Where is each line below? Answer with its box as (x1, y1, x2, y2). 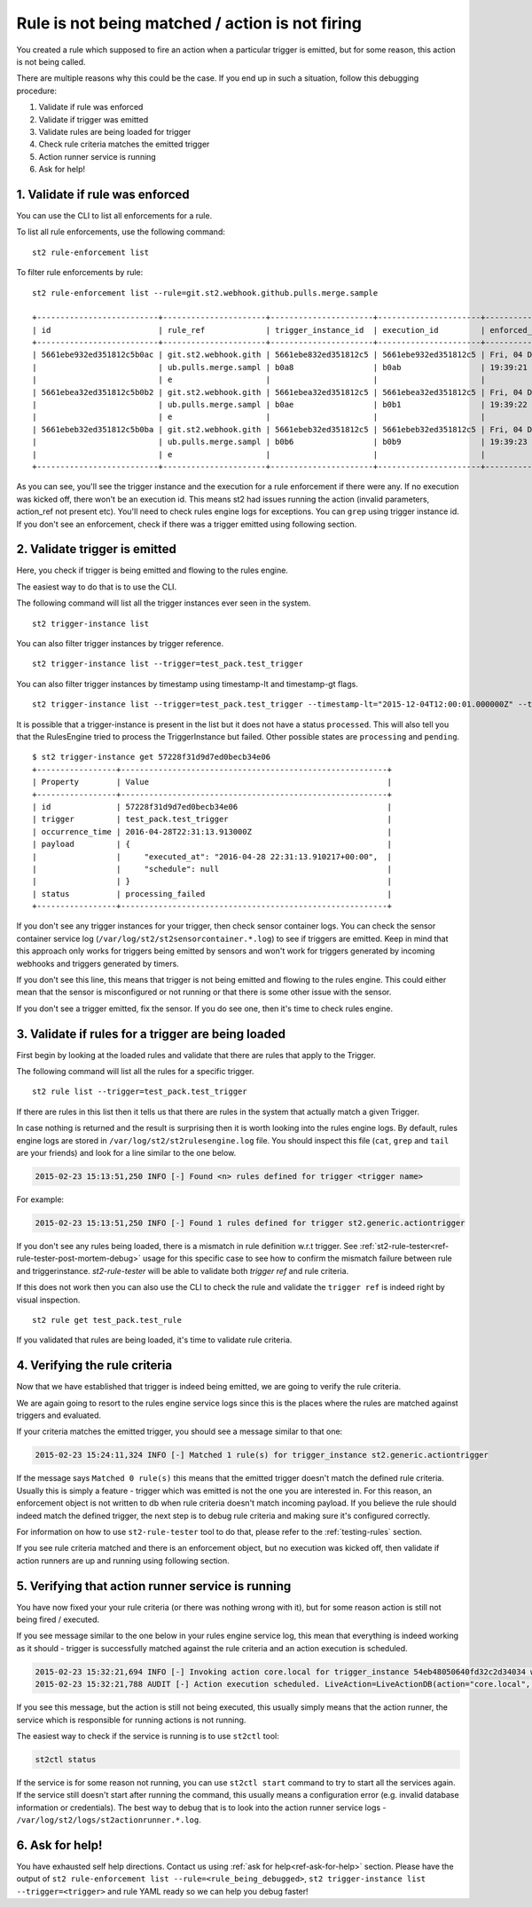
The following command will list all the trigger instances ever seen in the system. (16, 597, 311, 608)
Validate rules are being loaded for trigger (38, 126, 192, 137)
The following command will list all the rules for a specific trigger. (16, 1066, 254, 1077)
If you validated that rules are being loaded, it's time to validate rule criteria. (16, 1334, 293, 1345)
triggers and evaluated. (16, 1410, 102, 1420)
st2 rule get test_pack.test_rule (32, 1315, 182, 1325)
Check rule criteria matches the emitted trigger (38, 138, 210, 150)
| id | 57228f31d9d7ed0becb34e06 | (32, 802, 393, 811)
